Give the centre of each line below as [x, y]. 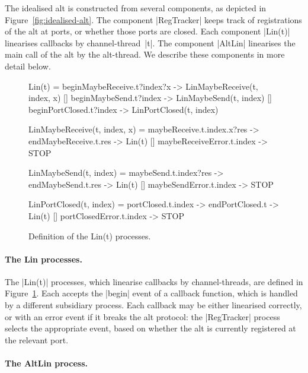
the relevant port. [37, 339]
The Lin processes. [44, 259]
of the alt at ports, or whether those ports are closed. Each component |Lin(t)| [147, 31]
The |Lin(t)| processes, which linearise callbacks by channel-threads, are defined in [154, 281]
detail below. [28, 66]
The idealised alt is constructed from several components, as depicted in [136, 8]
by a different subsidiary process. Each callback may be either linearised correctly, [153, 305]
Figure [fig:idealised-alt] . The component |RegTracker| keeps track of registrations [153, 19]
